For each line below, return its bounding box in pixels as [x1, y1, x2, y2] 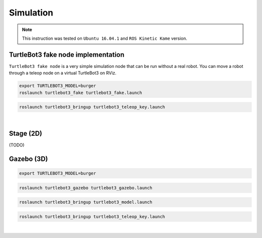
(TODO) [9, 142, 25, 148]
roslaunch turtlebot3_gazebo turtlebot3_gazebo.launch [19, 185, 152, 190]
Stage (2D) [9, 129, 42, 138]
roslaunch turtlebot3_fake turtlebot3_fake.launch [19, 90, 143, 95]
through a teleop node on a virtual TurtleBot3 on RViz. [9, 70, 116, 76]
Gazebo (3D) [9, 155, 48, 163]
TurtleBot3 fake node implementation [9, 50, 125, 59]
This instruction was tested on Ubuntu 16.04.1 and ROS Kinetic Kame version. [22, 35, 188, 41]
